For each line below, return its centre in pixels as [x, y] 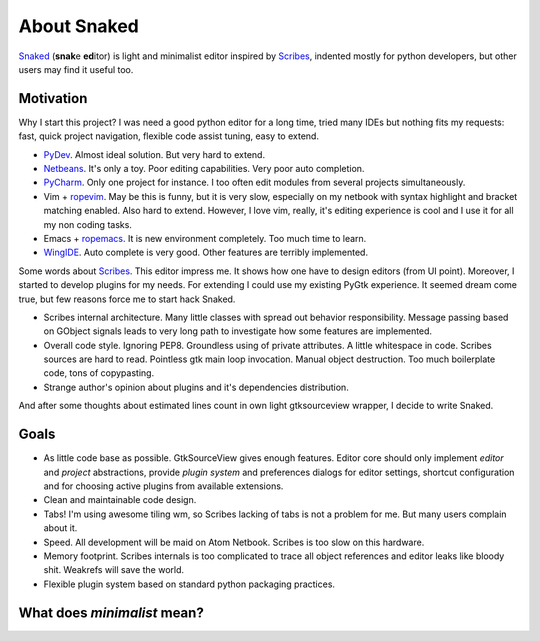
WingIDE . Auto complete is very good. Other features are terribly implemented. [206, 252]
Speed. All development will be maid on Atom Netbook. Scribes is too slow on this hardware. [234, 542]
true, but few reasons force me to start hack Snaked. [127, 299]
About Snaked [79, 26]
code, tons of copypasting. [99, 373]
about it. [60, 528]
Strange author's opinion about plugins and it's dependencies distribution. [196, 387]
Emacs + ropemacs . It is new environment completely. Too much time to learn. [205, 238]
